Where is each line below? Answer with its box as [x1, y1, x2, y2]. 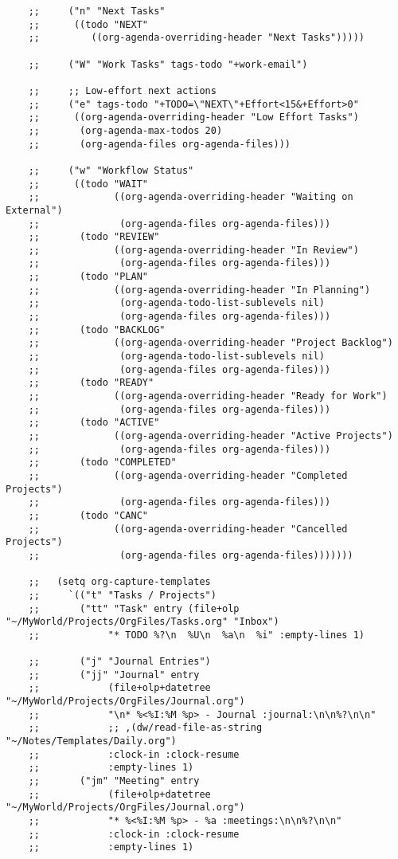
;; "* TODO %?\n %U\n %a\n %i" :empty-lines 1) [28, 629, 365, 641]
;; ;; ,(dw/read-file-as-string [28, 722, 263, 734]
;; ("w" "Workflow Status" [28, 164, 194, 176]
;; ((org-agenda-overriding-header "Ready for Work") [28, 390, 388, 402]
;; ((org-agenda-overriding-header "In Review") [28, 244, 359, 256]
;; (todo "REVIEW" [28, 231, 160, 243]
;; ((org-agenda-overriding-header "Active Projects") [28, 430, 393, 441]
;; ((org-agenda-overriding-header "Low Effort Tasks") [28, 112, 359, 124]
